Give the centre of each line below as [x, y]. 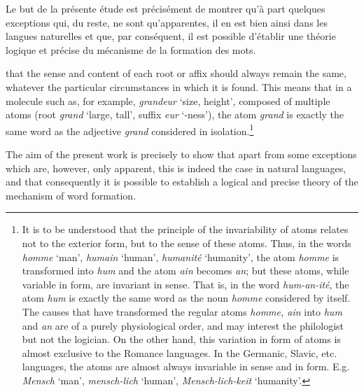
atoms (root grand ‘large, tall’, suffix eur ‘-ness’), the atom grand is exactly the [175, 114]
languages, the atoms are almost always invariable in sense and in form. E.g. [186, 366]
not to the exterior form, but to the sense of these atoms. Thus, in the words [187, 243]
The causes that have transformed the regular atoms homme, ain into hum [182, 311]
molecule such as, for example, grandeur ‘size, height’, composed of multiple [168, 100]
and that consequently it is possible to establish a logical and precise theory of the [182, 182]
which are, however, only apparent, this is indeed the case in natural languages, [176, 168]
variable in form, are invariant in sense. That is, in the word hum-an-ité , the [185, 284]
